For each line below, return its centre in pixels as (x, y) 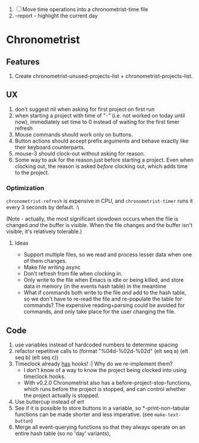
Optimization (25, 188)
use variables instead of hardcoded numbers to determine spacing (96, 345)
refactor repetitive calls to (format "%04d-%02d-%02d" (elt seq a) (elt (101, 351)
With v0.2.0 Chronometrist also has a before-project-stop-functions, (108, 382)
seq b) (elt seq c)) (37, 357)
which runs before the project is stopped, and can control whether (105, 389)
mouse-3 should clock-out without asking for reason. (80, 153)
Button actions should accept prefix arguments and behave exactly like (102, 141)
